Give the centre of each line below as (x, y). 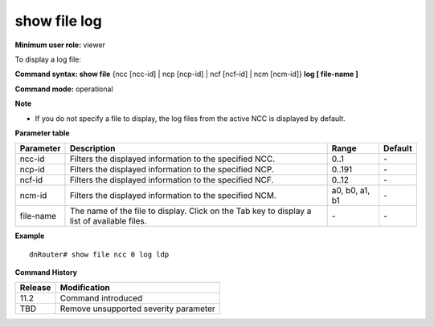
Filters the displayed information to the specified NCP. (172, 170)
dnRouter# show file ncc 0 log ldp (99, 254)
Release (35, 288)
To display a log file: (48, 59)
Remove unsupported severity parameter (138, 309)
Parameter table (42, 133)
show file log (58, 21)
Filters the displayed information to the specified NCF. (172, 180)
